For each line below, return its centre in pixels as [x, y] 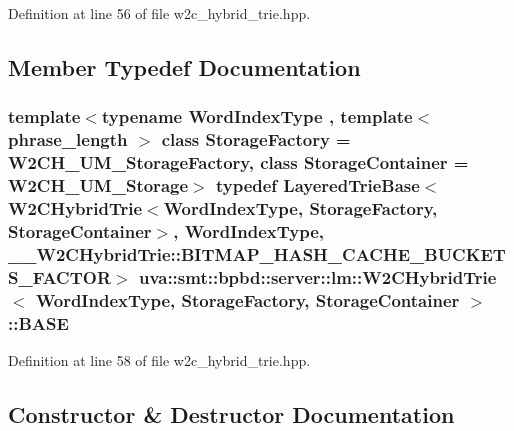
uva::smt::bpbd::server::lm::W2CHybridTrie [317, 276]
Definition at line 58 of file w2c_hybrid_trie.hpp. [159, 359]
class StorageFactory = [256, 139]
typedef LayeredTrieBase [317, 185]
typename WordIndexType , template [257, 116]
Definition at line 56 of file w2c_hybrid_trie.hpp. [159, 13]
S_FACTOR [60, 276]
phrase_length [68, 139]
